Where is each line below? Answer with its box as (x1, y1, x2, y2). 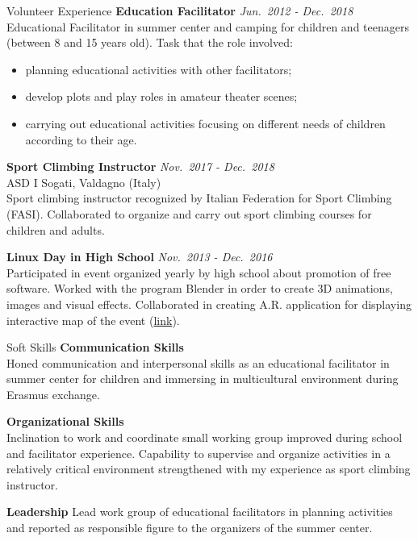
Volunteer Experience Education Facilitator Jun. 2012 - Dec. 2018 (6, 2, 353, 19)
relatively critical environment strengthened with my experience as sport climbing (6, 460, 411, 477)
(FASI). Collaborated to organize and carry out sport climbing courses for (6, 205, 372, 222)
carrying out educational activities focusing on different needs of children (25, 114, 386, 131)
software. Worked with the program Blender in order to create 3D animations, (6, 280, 393, 297)
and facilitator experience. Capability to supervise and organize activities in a (6, 444, 391, 461)
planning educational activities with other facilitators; (25, 60, 292, 77)
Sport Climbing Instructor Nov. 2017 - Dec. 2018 (6, 158, 274, 175)
